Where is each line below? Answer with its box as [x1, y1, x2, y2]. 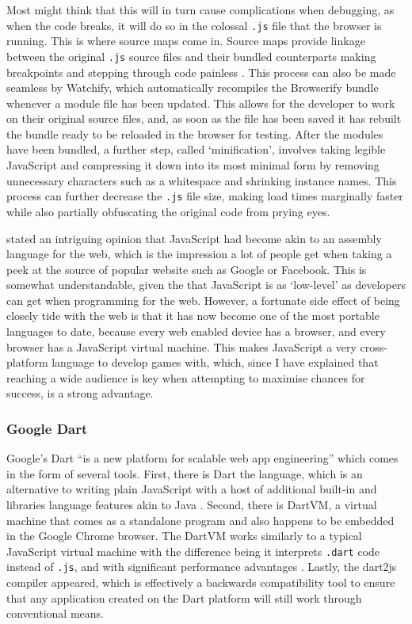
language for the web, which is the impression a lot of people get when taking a [6, 245, 392, 262]
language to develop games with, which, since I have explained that [51, 354, 379, 371]
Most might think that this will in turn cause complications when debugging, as [6, 2, 395, 17]
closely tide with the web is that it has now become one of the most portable [6, 307, 380, 324]
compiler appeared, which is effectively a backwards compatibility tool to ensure [6, 574, 395, 591]
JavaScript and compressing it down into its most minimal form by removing [6, 157, 380, 173]
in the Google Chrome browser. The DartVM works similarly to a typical [6, 527, 362, 544]
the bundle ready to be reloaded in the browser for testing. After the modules [6, 125, 383, 142]
